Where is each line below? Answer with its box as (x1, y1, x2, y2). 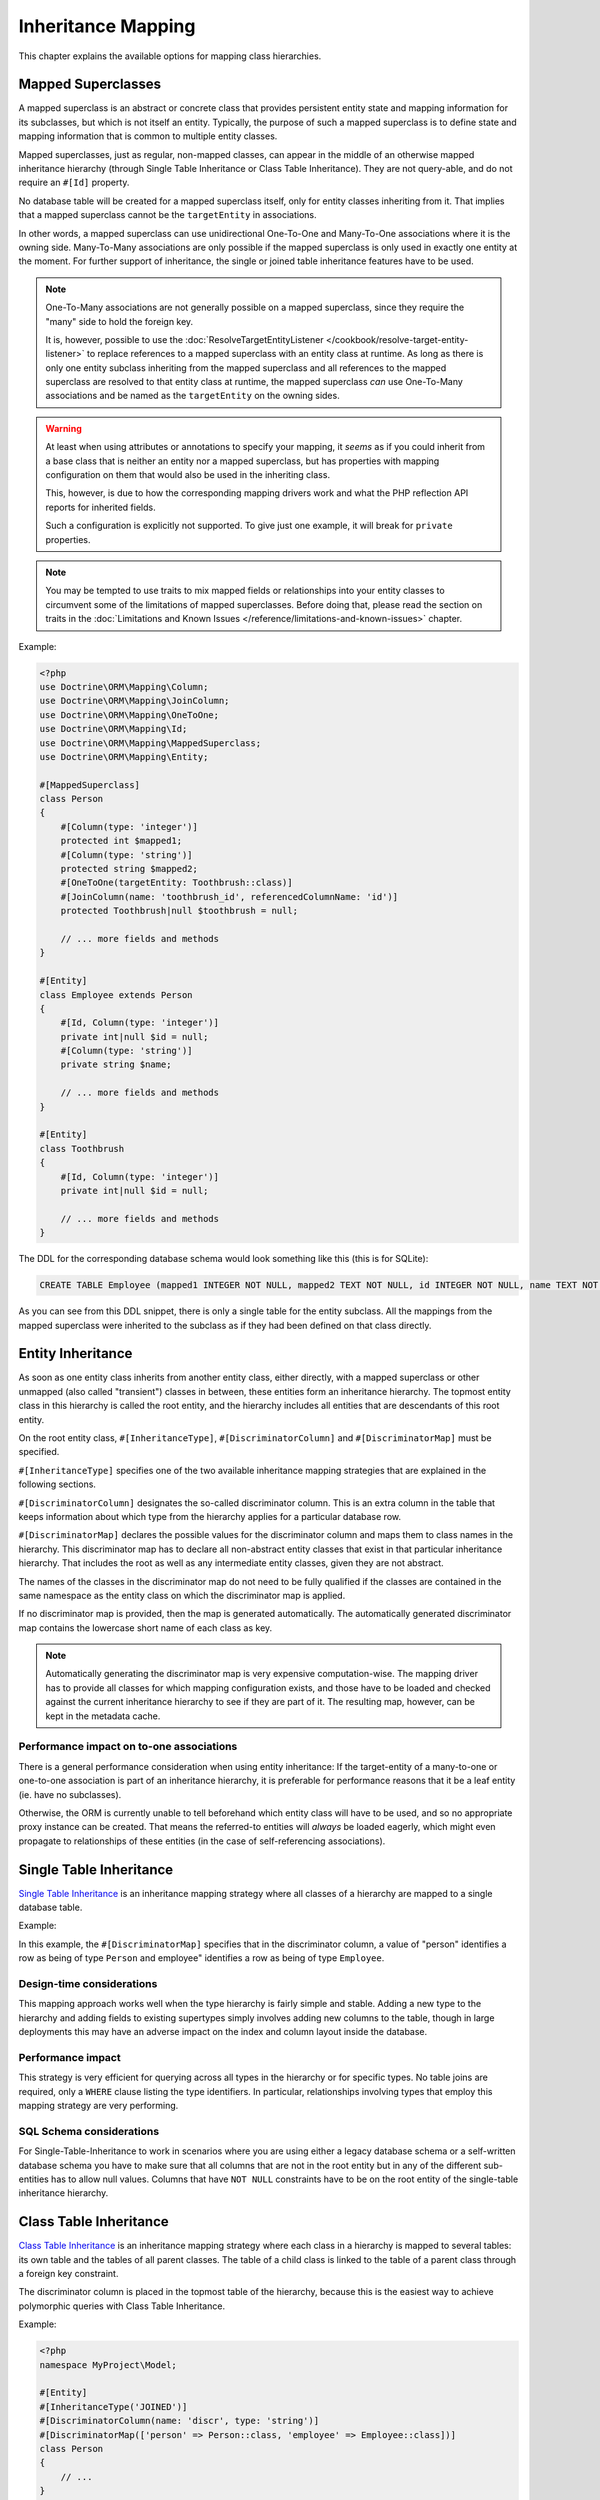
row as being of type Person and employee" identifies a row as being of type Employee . (18, 1952, 385, 1964)
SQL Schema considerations (18, 2124, 160, 2138)
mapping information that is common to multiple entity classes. (18, 130, 278, 142)
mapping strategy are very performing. (18, 2100, 179, 2112)
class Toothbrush (39, 1143, 125, 1154)
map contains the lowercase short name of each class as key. (18, 1621, 273, 1634)
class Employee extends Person (39, 989, 194, 1000)
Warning (45, 422, 82, 434)
